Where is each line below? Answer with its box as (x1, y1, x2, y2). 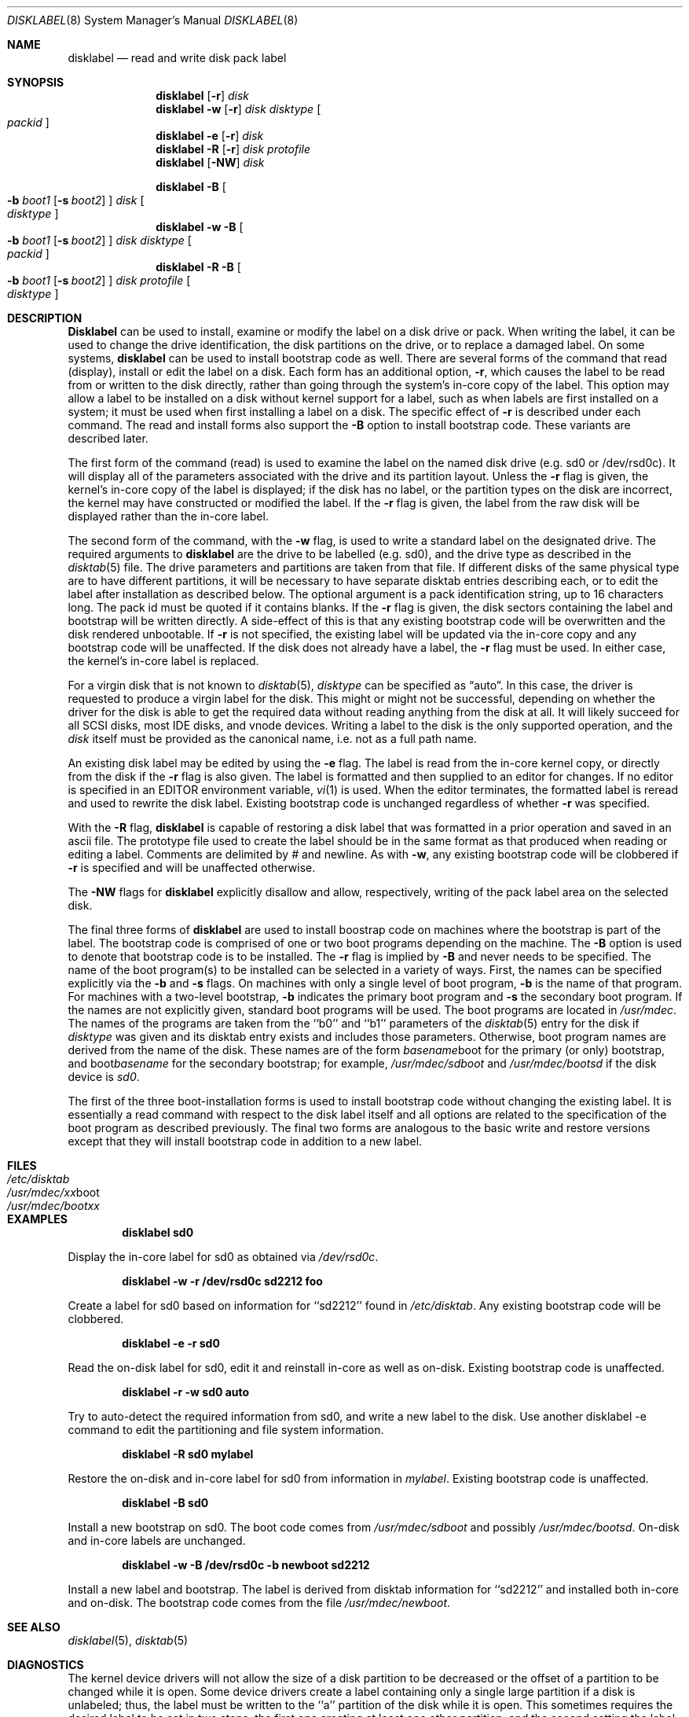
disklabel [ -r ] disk (156, 89, 250, 102)
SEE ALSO (7, 1620, 60, 1634)
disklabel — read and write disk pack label (68, 51, 287, 64)
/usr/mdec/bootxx (7, 1199, 100, 1212)
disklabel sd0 (122, 1226, 194, 1239)
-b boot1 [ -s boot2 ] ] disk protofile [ (7, 274, 191, 287)
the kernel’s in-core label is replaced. (68, 654, 259, 667)
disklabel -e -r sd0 (122, 1336, 220, 1350)
